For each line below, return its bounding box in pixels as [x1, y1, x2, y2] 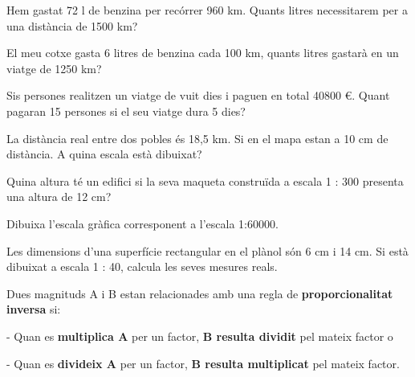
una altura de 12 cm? [6, 188, 112, 205]
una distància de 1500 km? [6, 17, 138, 34]
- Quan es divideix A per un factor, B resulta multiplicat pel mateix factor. [6, 354, 400, 371]
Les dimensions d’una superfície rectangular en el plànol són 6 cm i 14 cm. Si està [6, 242, 409, 259]
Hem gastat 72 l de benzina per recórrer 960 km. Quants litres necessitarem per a [6, 2, 408, 18]
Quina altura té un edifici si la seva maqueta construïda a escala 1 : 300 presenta [6, 172, 404, 189]
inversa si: [6, 301, 61, 318]
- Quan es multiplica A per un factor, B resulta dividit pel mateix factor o [6, 327, 393, 344]
